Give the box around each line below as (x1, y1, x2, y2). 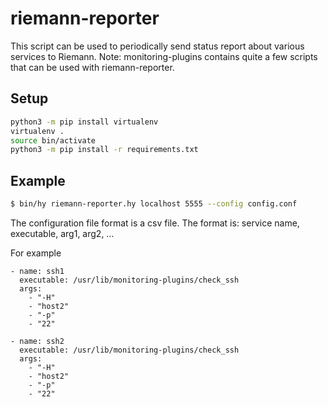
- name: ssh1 (10, 266, 65, 276)
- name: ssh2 (10, 336, 65, 346)
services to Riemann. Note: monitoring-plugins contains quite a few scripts (10, 50, 318, 62)
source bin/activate (10, 135, 97, 146)
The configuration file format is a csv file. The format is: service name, (10, 217, 300, 229)
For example (10, 247, 62, 259)
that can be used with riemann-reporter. (10, 61, 175, 73)
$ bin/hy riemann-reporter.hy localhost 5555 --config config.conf (10, 199, 298, 209)
